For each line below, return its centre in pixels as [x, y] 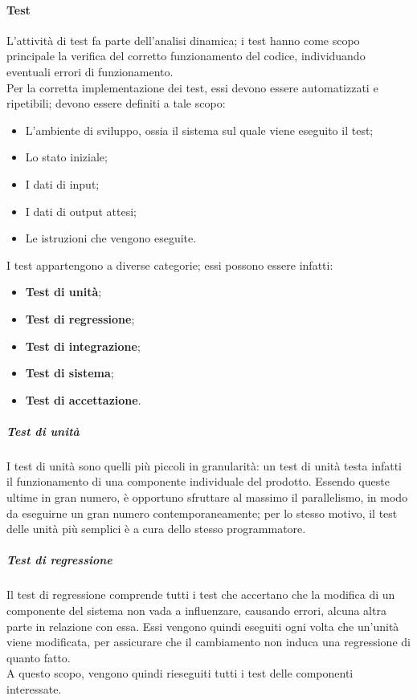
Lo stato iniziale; [66, 157]
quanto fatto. [39, 657]
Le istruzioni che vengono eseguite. [111, 238]
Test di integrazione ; [83, 346]
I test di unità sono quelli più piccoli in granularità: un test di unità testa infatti [204, 465]
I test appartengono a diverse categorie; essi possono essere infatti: [170, 265]
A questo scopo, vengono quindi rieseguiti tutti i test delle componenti [180, 673]
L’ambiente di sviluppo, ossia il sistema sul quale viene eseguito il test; [199, 130]
